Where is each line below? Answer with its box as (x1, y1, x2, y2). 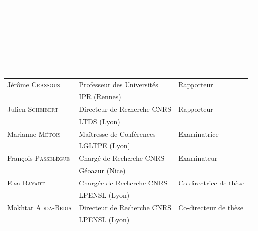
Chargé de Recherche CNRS (79, 153, 165, 163)
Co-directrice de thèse (178, 177, 245, 187)
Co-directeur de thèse (178, 202, 243, 212)
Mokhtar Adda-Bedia (7, 202, 72, 212)
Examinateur (178, 153, 218, 163)
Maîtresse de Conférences (79, 128, 156, 139)
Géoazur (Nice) (79, 165, 126, 176)
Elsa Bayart (7, 177, 45, 187)
